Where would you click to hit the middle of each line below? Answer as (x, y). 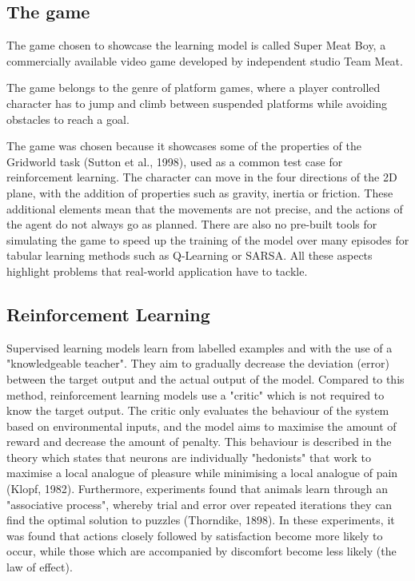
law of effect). (40, 567)
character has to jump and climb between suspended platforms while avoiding (197, 103)
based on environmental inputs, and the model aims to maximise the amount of (202, 426)
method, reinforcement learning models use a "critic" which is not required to (196, 394)
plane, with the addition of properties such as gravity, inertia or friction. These (200, 192)
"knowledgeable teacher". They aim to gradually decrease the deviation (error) (198, 363)
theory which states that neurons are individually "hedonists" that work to (189, 457)
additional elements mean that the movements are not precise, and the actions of (205, 208)
